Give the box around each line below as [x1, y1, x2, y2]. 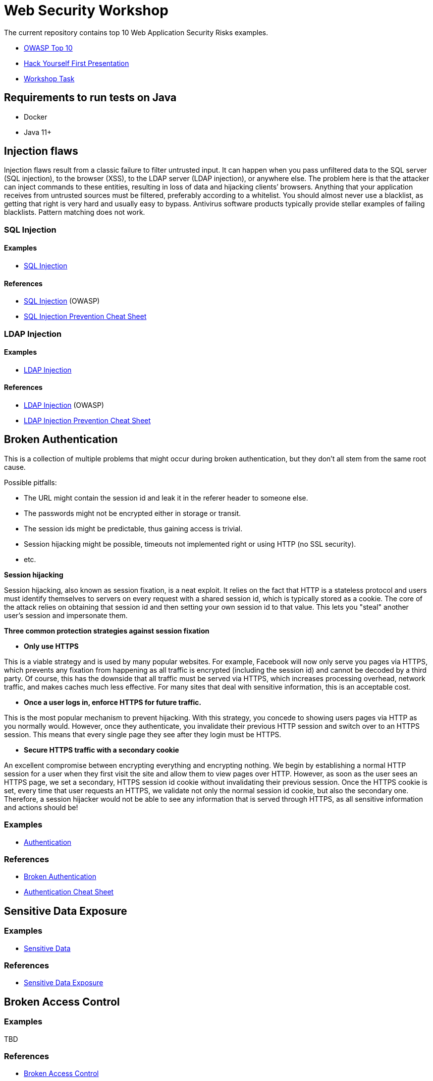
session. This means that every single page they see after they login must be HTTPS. [4, 730, 281, 739]
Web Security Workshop [4, 2, 168, 19]
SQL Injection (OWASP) [24, 297, 100, 306]
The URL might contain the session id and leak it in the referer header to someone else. [24, 493, 308, 502]
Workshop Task [24, 74, 75, 83]
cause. [4, 462, 26, 471]
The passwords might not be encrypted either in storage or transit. [24, 509, 241, 517]
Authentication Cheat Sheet [24, 888, 114, 896]
